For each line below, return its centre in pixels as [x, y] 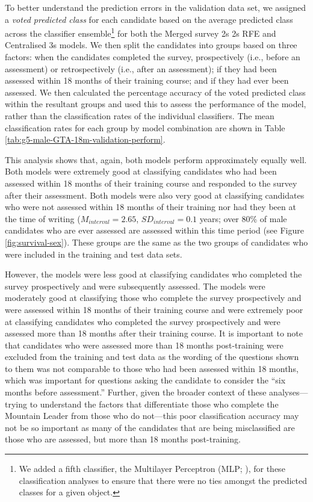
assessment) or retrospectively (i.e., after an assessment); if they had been [141, 68]
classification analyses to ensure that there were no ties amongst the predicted [163, 480]
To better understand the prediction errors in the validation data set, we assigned [155, 7]
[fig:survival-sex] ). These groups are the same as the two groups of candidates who [156, 242]
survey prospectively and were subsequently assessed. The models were [135, 286]
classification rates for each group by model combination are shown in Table [145, 127]
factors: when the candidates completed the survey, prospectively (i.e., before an [153, 57]
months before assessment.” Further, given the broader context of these [136, 392]
